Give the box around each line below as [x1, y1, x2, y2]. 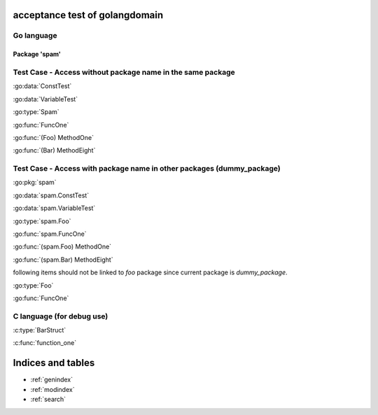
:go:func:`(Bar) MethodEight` [13, 146, 96, 155]
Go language [13, 31, 57, 41]
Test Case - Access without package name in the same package [13, 67, 235, 77]
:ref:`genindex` [30, 375, 73, 384]
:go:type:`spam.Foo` [13, 217, 71, 225]
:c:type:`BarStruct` [13, 326, 66, 335]
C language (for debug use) [13, 311, 108, 321]
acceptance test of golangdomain [13, 9, 164, 21]
